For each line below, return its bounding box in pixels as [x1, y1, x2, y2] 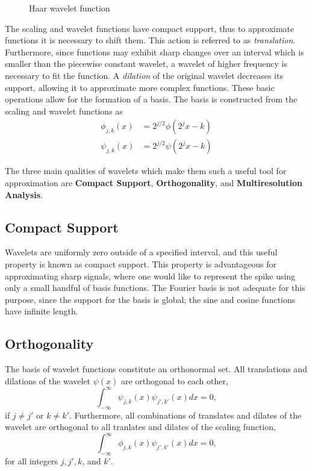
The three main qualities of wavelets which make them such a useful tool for [5, 164, 287, 177]
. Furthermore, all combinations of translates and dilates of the [69, 408, 302, 421]
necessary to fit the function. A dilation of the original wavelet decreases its [5, 69, 283, 81]
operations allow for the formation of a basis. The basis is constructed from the [5, 93, 298, 105]
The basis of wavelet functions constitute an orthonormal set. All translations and [5, 363, 307, 375]
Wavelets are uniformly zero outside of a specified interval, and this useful [5, 246, 278, 258]
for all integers [5, 455, 58, 467]
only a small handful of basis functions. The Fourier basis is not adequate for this [5, 281, 305, 294]
